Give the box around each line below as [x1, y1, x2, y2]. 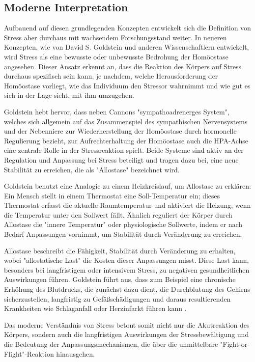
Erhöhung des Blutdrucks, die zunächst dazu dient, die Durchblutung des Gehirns [4, 284, 251, 294]
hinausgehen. [56, 348, 95, 359]
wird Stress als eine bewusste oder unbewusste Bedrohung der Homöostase [4, 51, 228, 61]
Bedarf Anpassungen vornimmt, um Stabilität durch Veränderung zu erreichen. [4, 229, 242, 239]
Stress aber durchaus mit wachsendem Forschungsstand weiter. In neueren [4, 32, 227, 42]
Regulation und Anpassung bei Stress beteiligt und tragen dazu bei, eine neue [4, 154, 239, 165]
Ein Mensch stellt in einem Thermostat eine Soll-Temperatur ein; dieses [4, 190, 220, 200]
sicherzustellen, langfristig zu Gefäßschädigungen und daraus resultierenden [4, 293, 231, 304]
